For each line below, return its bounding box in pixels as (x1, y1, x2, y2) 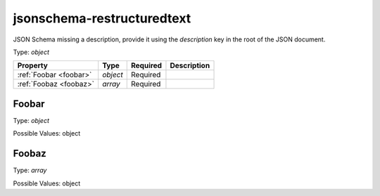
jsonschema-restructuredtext (13, 11, 191, 26)
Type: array (13, 166, 47, 175)
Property (17, 60, 49, 70)
